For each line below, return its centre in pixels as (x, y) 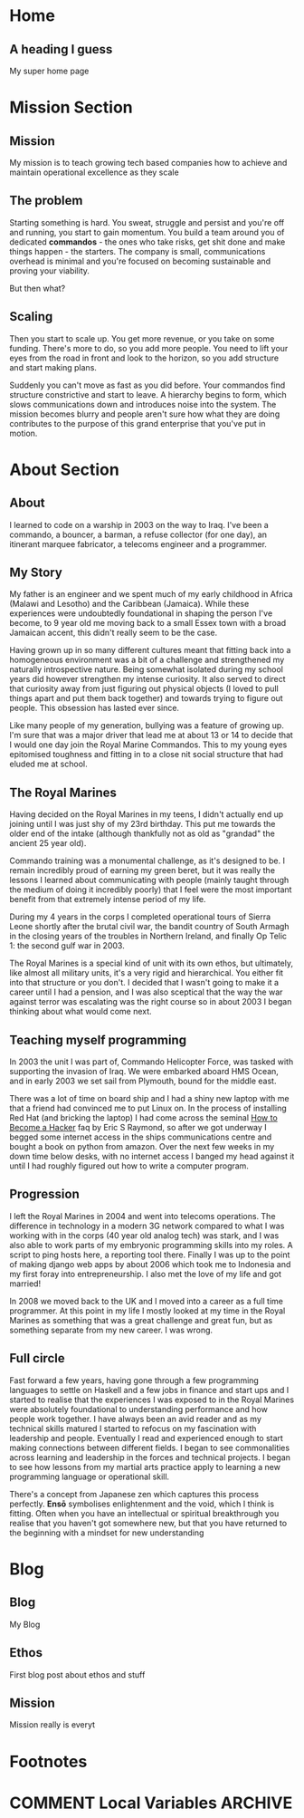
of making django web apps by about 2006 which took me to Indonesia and (150, 1264)
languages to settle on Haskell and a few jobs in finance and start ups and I (149, 1390)
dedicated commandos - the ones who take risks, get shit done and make (147, 242)
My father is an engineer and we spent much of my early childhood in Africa (151, 594)
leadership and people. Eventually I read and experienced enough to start (146, 1438)
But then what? (38, 288)
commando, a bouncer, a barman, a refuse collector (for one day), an (138, 534)
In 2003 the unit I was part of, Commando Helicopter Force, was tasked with (152, 1062)
